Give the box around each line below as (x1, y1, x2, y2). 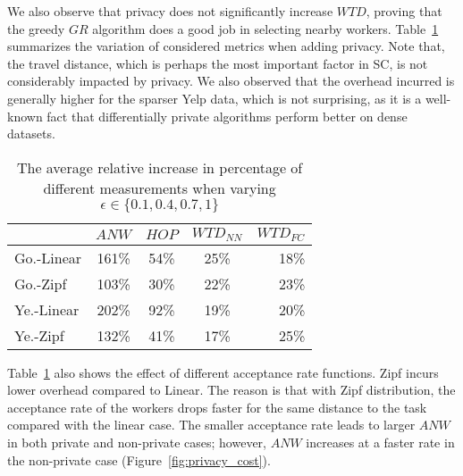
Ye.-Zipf (14, 324, 64, 346)
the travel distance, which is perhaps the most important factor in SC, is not (7, 54, 428, 72)
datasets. (7, 124, 55, 143)
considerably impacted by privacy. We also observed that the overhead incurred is (7, 71, 455, 90)
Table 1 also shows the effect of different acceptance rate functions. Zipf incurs (7, 363, 439, 381)
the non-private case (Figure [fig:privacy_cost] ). (7, 450, 271, 469)
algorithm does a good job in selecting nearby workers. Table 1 (92, 19, 439, 38)
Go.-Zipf (14, 272, 67, 294)
